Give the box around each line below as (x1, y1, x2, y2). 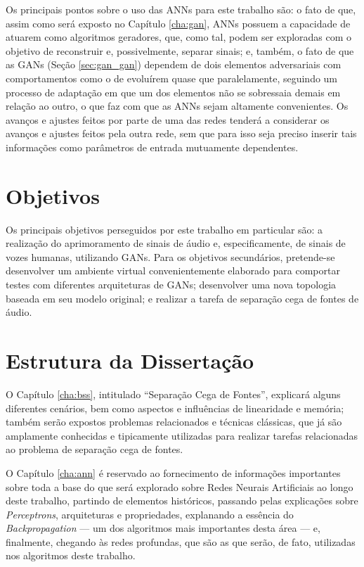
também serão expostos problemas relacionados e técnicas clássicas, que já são (6, 414, 342, 429)
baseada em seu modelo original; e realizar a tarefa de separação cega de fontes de (6, 291, 359, 305)
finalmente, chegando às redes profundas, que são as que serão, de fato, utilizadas (6, 534, 356, 549)
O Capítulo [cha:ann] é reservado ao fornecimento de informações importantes (6, 465, 341, 480)
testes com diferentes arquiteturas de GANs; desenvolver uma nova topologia (6, 277, 337, 292)
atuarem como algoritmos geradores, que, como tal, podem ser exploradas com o (6, 30, 352, 44)
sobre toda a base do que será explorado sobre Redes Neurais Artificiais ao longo (6, 479, 353, 494)
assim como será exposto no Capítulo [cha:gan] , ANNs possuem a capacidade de (6, 15, 351, 30)
